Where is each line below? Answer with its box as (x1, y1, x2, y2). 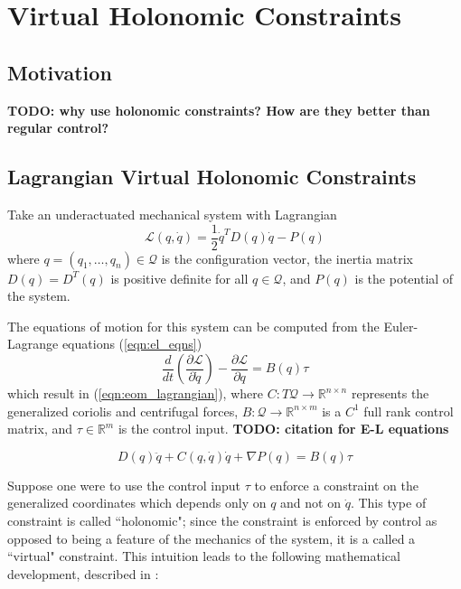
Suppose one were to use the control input (7, 475, 241, 494)
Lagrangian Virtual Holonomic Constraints (7, 163, 417, 191)
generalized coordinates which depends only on (7, 493, 267, 512)
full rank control (363, 401, 454, 420)
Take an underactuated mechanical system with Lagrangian (7, 204, 337, 223)
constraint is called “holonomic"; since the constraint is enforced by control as (7, 510, 437, 529)
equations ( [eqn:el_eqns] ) (61, 334, 202, 353)
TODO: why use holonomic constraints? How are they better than (7, 100, 430, 119)
